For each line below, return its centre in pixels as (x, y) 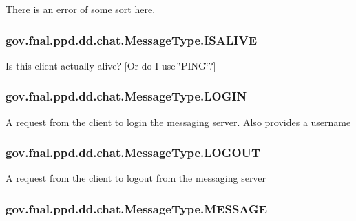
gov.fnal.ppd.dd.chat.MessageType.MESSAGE (137, 208)
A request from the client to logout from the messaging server (136, 178)
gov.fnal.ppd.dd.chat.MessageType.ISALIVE (132, 40)
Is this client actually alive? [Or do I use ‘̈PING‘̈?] (111, 65)
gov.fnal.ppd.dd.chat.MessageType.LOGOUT (133, 152)
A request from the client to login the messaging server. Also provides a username (178, 122)
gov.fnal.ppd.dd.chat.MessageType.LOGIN (126, 96)
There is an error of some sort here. (81, 9)
